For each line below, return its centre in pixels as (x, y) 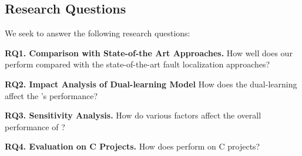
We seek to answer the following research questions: (98, 33)
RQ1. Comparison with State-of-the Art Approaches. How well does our (149, 52)
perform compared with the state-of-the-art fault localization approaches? (137, 64)
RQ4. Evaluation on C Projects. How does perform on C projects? (132, 146)
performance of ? (35, 126)
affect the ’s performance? (51, 95)
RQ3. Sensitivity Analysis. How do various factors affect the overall (133, 115)
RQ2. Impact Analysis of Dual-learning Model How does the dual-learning (151, 84)
